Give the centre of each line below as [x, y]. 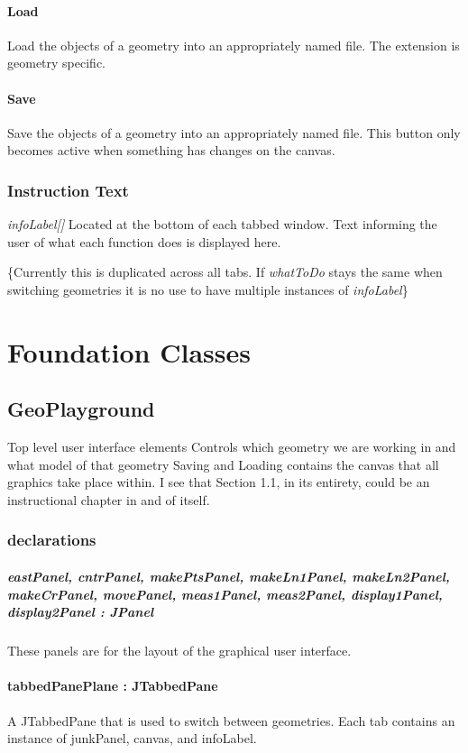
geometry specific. [56, 63]
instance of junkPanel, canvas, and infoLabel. [132, 738]
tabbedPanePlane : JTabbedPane [113, 686]
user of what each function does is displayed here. [144, 241]
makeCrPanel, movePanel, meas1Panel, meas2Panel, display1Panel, [225, 594]
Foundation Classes [129, 351]
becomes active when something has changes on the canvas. [171, 150]
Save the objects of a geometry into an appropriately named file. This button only [234, 132]
